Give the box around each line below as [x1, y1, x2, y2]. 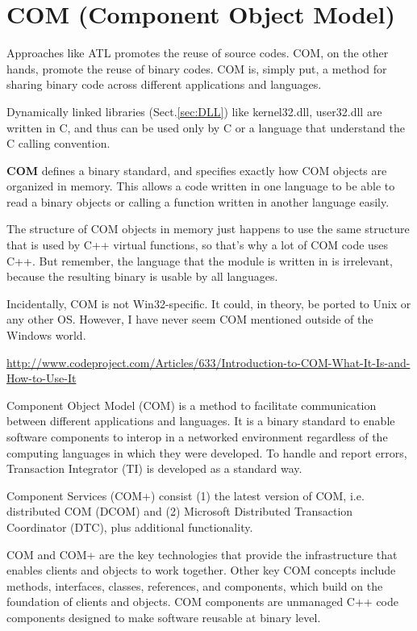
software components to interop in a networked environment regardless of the [6, 428, 388, 445]
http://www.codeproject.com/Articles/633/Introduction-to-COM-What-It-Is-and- [6, 353, 411, 370]
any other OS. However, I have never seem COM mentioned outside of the [6, 311, 373, 328]
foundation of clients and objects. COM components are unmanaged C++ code [6, 593, 399, 610]
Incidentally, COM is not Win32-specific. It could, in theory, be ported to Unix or [6, 295, 411, 311]
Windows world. [6, 327, 86, 344]
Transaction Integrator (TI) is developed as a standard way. [6, 460, 302, 477]
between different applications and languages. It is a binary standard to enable [6, 412, 395, 429]
